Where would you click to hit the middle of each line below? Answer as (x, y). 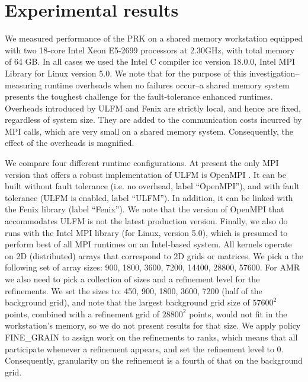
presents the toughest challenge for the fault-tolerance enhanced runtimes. (139, 96)
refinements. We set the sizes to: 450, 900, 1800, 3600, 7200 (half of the (134, 290)
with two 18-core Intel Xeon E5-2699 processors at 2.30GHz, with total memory (150, 50)
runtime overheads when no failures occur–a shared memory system (167, 85)
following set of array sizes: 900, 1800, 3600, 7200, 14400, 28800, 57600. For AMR (153, 267)
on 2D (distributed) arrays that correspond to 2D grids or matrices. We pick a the (154, 255)
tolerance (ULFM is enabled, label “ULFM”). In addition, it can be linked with (149, 197)
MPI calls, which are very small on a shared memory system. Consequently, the (149, 131)
